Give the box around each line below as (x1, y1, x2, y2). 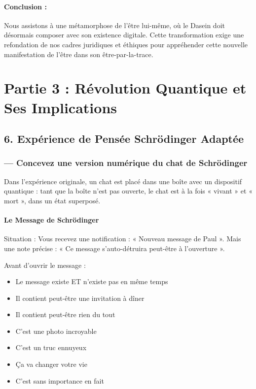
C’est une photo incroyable (15, 325, 97, 336)
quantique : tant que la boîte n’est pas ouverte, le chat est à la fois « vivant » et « (4, 186, 253, 196)
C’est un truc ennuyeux (15, 342, 87, 353)
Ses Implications (4, 97, 117, 117)
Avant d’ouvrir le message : (4, 259, 86, 270)
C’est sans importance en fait (15, 375, 104, 386)
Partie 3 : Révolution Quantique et (4, 78, 247, 98)
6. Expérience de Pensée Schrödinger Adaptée (4, 131, 244, 146)
